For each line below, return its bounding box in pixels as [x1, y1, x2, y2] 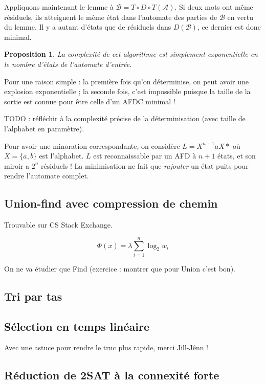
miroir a [4, 160, 30, 171]
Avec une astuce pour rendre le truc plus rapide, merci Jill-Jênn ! [4, 342, 208, 353]
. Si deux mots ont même [174, 2, 253, 12]
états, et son [217, 150, 256, 161]
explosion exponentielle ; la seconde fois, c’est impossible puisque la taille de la [4, 86, 251, 97]
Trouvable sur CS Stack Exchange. [4, 219, 113, 230]
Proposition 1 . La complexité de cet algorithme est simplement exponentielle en [4, 49, 258, 59]
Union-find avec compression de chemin [4, 195, 218, 211]
